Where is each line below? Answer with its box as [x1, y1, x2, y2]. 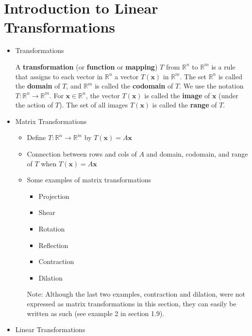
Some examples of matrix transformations [27, 175, 151, 185]
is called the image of [144, 90, 210, 100]
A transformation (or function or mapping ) [15, 61, 158, 71]
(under [218, 90, 238, 100]
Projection [38, 191, 69, 201]
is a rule [211, 61, 235, 71]
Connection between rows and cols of [27, 149, 137, 159]
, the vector [85, 90, 120, 100]
